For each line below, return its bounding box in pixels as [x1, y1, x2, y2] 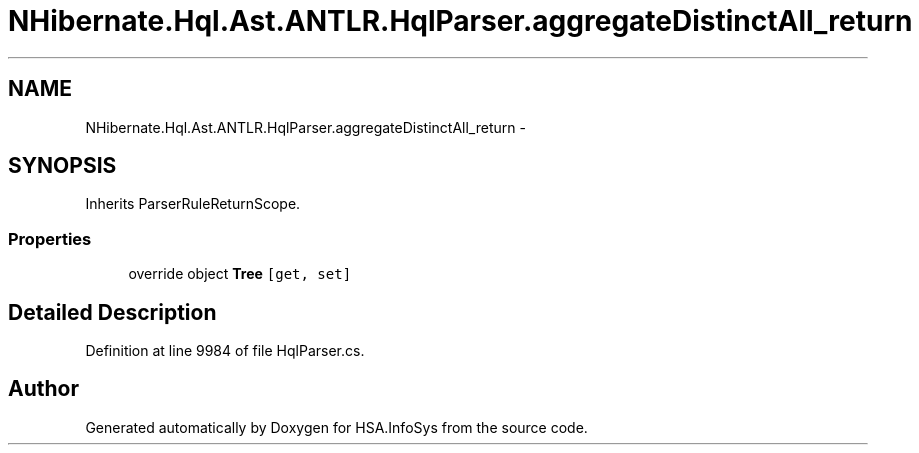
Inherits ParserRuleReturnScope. [85, 195, 301, 213]
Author [8, 376, 79, 402]
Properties [8, 228, 92, 249]
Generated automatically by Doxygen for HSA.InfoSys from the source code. [85, 418, 588, 436]
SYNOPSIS [8, 153, 117, 179]
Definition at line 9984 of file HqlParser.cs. [85, 342, 365, 360]
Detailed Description [8, 299, 217, 325]
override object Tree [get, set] [128, 265, 352, 283]
